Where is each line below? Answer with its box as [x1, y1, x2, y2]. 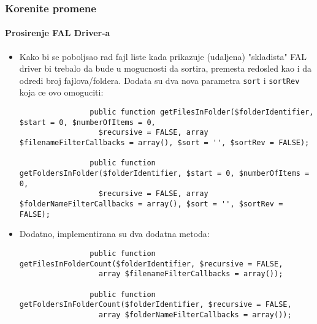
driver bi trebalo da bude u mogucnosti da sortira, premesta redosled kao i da [19, 62, 312, 75]
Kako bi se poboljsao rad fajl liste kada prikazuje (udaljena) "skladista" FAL [19, 50, 307, 62]
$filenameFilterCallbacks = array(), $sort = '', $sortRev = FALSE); [19, 138, 310, 148]
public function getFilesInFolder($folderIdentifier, [90, 108, 314, 117]
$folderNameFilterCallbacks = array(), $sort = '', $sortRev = [19, 199, 283, 208]
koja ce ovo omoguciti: [19, 86, 104, 99]
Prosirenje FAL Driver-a [5, 26, 110, 39]
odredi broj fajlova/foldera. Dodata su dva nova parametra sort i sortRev [19, 73, 300, 86]
